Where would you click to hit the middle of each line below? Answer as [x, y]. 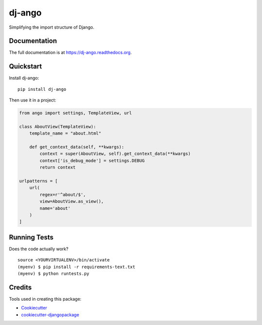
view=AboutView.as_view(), [72, 201]
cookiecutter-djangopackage [50, 315]
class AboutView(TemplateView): [58, 127]
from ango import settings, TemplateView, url [75, 113]
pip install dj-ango [42, 89]
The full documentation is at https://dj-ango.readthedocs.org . [70, 52]
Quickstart [25, 66]
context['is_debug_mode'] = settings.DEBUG [92, 161]
